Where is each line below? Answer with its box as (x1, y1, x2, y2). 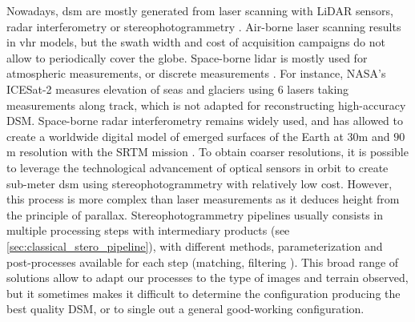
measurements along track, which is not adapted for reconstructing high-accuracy (6, 96, 406, 113)
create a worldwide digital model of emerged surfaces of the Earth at (6, 127, 344, 144)
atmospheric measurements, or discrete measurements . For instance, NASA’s (6, 65, 386, 82)
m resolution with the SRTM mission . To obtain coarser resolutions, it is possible (6, 143, 409, 160)
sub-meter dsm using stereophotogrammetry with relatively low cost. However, (6, 175, 393, 191)
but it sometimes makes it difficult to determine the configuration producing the (6, 284, 401, 301)
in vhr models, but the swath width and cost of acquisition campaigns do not (6, 34, 385, 50)
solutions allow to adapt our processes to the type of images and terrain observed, (6, 269, 409, 286)
